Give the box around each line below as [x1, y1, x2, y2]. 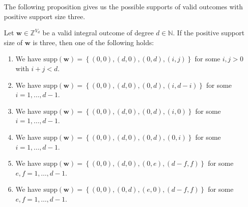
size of [4, 37, 23, 47]
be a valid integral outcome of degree [42, 27, 154, 38]
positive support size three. [4, 11, 85, 21]
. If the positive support [173, 27, 245, 38]
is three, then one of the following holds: [32, 37, 154, 47]
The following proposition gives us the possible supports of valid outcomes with [4, 1, 243, 11]
